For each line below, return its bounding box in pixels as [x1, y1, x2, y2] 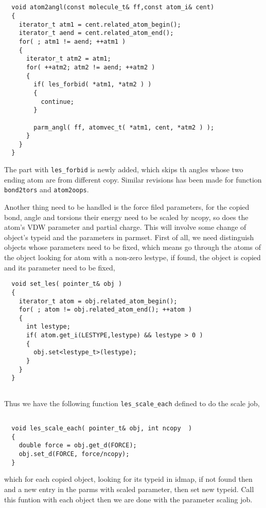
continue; [41, 98, 75, 105]
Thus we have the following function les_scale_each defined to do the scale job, [4, 397, 260, 408]
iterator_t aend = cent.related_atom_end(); [19, 29, 174, 37]
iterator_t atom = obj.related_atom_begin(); [19, 297, 178, 305]
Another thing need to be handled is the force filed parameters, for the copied [4, 202, 250, 212]
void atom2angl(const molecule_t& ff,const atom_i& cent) [11, 4, 215, 11]
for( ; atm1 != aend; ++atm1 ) [19, 38, 126, 45]
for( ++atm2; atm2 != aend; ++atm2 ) [26, 63, 155, 71]
